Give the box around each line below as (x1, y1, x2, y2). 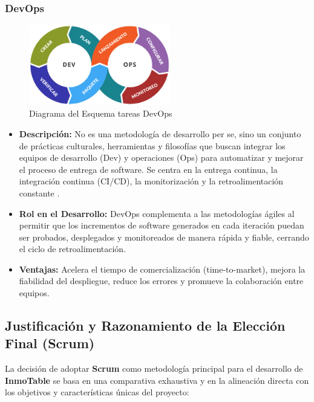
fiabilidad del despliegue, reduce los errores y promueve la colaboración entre (19, 274, 304, 287)
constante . (19, 186, 60, 199)
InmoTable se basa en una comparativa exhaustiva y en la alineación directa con (5, 374, 309, 386)
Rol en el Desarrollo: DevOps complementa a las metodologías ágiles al (19, 207, 295, 219)
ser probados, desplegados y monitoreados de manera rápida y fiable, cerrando (19, 230, 309, 243)
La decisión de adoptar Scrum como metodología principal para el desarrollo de (5, 362, 303, 375)
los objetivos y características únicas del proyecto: (5, 386, 189, 398)
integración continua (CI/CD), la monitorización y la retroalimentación (19, 175, 284, 187)
